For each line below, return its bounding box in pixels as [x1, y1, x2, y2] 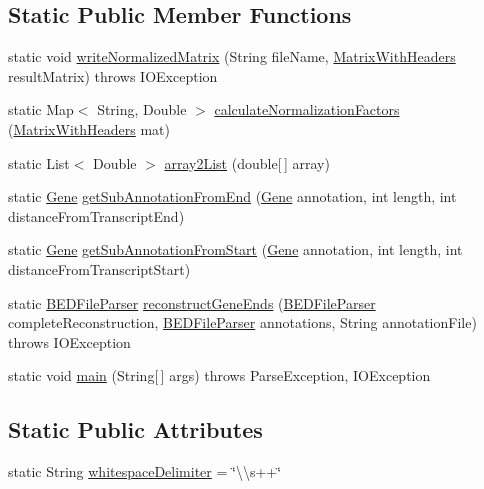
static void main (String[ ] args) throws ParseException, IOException [8, 365, 431, 386]
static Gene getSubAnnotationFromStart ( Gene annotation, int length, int [8, 239, 463, 260]
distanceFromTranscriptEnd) [8, 205, 185, 226]
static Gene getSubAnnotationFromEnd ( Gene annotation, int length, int [8, 186, 457, 207]
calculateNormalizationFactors [214, 99, 400, 120]
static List [8, 152, 70, 173]
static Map [8, 99, 74, 120]
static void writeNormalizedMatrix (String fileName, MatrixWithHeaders [8, 46, 456, 67]
